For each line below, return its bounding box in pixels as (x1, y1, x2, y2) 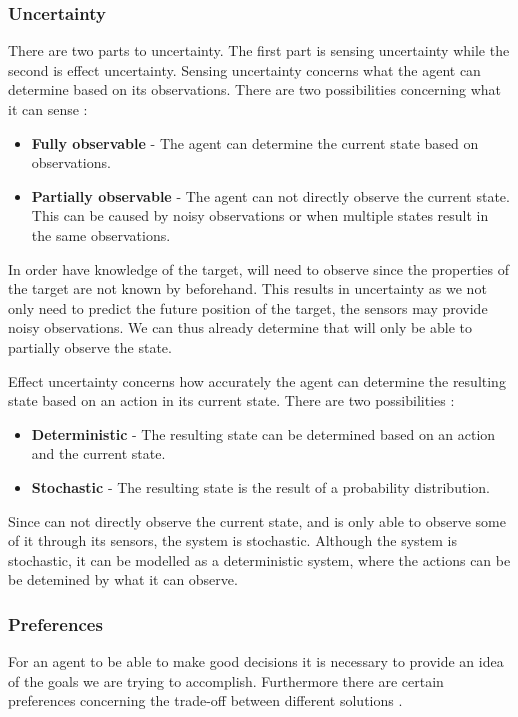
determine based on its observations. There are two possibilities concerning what (8, 79, 502, 100)
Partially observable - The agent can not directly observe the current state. (31, 185, 510, 206)
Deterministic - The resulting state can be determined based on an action (31, 423, 496, 444)
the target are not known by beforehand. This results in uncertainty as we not (8, 278, 487, 299)
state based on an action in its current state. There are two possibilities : (8, 390, 455, 411)
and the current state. (31, 443, 166, 464)
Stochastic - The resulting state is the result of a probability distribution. (31, 476, 490, 497)
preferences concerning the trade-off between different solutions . (8, 690, 403, 711)
